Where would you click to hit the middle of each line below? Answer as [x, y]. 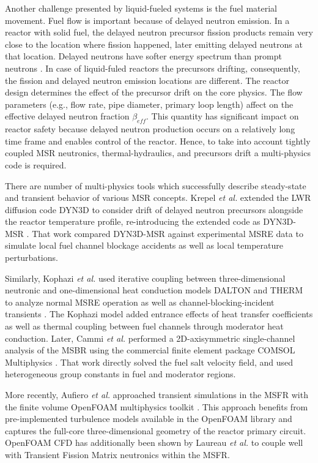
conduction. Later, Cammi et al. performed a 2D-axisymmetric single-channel [150, 338]
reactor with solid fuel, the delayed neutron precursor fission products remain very [159, 32]
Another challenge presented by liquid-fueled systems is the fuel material [141, 8]
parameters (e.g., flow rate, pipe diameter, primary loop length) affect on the [149, 104]
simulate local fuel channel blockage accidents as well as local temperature [144, 245]
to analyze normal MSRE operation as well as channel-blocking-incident [140, 302]
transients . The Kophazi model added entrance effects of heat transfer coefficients [159, 314]
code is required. [36, 164]
